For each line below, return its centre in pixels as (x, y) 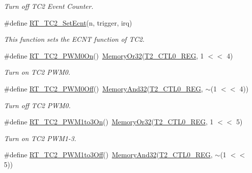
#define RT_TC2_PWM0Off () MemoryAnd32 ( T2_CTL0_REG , (104, 88)
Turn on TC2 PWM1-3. (40, 138)
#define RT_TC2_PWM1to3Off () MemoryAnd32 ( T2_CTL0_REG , (108, 155)
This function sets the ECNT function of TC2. (74, 39)
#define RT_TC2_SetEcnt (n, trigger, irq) (68, 22)
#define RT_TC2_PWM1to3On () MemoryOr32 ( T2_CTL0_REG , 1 (109, 122)
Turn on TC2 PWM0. (37, 72)
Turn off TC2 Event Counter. (49, 6)
